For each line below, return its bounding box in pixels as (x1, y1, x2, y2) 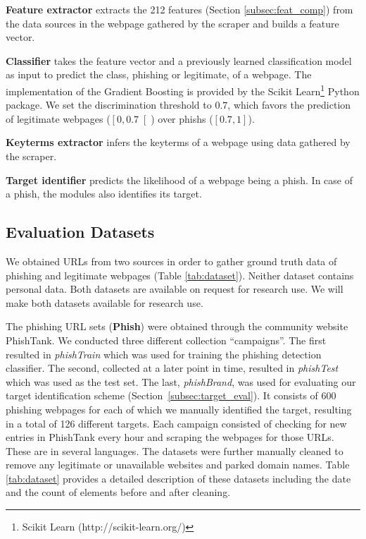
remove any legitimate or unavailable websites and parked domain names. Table (6, 457, 350, 472)
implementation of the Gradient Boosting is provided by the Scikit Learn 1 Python (6, 81, 360, 98)
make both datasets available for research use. (6, 295, 203, 310)
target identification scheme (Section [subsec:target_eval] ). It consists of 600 (6, 388, 336, 403)
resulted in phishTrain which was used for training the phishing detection (6, 346, 322, 361)
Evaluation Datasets (6, 221, 155, 243)
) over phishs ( (151, 111, 213, 126)
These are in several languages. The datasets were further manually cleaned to (6, 443, 343, 458)
